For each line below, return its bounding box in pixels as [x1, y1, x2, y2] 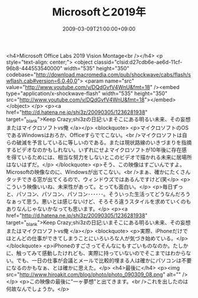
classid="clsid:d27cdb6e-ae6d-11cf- [94, 58, 183, 66]
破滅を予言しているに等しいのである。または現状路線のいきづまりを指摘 [16, 139, 192, 146]
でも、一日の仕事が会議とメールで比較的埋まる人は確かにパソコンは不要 [16, 257, 192, 264]
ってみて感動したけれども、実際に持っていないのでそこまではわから [21, 249, 186, 257]
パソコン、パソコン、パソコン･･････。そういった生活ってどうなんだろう [16, 190, 191, 198]
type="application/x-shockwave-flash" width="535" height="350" [6, 90, 168, 97]
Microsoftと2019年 [52, 5, 146, 19]
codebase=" [6, 71, 37, 78]
